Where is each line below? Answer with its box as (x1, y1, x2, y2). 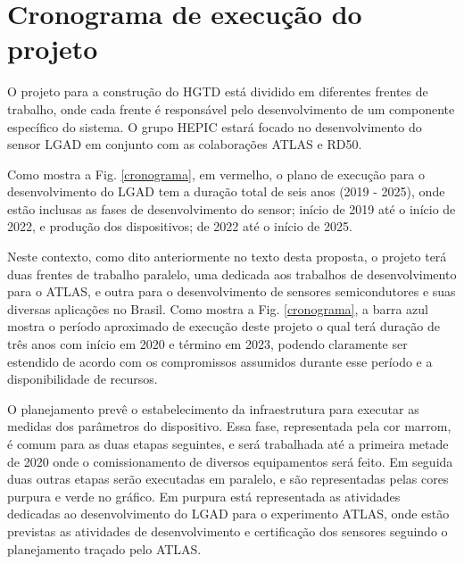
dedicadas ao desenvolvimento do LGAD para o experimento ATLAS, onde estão (7, 504, 450, 523)
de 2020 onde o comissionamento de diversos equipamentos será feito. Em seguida (7, 452, 453, 470)
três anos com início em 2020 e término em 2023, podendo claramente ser (7, 335, 408, 353)
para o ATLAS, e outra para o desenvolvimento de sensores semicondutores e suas (7, 282, 456, 301)
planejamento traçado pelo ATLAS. (7, 539, 202, 558)
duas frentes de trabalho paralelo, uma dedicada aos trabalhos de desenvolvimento (7, 264, 457, 283)
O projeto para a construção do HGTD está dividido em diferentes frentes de (7, 82, 428, 101)
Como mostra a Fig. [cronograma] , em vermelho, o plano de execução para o (7, 164, 425, 183)
